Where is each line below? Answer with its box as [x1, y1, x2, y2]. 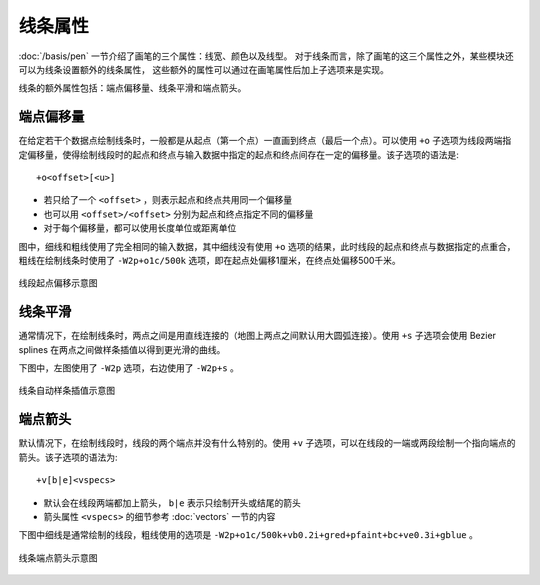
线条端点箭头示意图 [18, 551, 98, 564]
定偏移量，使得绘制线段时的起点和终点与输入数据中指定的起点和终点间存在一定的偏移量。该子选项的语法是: [18, 148, 460, 160]
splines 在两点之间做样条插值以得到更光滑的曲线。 [18, 343, 226, 355]
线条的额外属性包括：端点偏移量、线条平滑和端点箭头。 [18, 82, 247, 94]
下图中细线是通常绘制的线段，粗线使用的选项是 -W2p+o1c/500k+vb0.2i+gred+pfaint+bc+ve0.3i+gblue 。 [18, 529, 479, 541]
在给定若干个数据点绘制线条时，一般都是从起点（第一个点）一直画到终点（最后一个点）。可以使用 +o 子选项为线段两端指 [18, 135, 512, 147]
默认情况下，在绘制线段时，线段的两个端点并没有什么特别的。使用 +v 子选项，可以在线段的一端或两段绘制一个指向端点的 [18, 437, 516, 449]
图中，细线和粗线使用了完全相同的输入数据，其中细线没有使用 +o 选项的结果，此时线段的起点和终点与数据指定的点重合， [18, 240, 516, 252]
